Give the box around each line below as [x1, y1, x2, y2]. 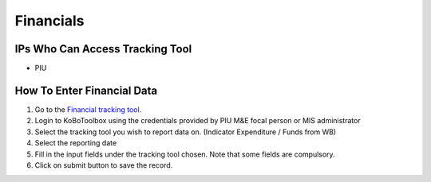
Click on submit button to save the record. [34, 160, 173, 170]
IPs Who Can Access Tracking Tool [14, 42, 192, 56]
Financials [14, 12, 85, 29]
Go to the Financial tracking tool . [34, 104, 142, 114]
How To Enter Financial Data [14, 83, 158, 97]
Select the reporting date [34, 138, 117, 148]
